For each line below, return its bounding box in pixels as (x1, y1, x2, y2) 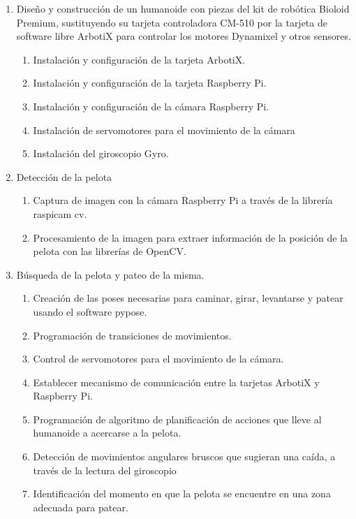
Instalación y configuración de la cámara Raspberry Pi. (33, 98, 269, 113)
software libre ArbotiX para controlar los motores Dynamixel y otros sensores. (16, 29, 351, 43)
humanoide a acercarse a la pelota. (33, 425, 181, 440)
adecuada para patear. (33, 499, 128, 514)
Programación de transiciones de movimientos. (33, 328, 232, 342)
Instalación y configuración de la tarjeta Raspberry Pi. (33, 75, 267, 90)
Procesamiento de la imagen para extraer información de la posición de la (33, 230, 348, 244)
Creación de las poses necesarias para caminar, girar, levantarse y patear (33, 291, 343, 305)
